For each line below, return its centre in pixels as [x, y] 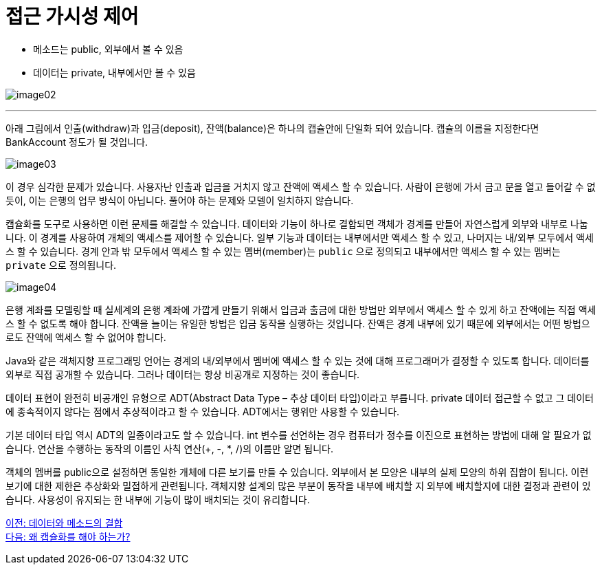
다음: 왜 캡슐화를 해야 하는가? [68, 536]
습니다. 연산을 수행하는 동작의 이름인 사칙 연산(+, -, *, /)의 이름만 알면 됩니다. [170, 448]
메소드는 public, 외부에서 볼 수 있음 [108, 49]
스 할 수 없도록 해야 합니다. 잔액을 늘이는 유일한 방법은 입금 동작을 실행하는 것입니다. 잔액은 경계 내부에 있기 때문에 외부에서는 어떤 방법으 [298, 323]
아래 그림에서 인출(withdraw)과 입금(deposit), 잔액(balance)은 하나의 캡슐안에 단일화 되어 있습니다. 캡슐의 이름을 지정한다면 [272, 128]
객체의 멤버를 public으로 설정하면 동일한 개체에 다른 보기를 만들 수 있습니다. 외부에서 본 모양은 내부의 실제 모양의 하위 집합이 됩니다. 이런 [297, 472]
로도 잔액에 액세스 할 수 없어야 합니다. [86, 337]
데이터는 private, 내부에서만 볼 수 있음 [114, 72]
